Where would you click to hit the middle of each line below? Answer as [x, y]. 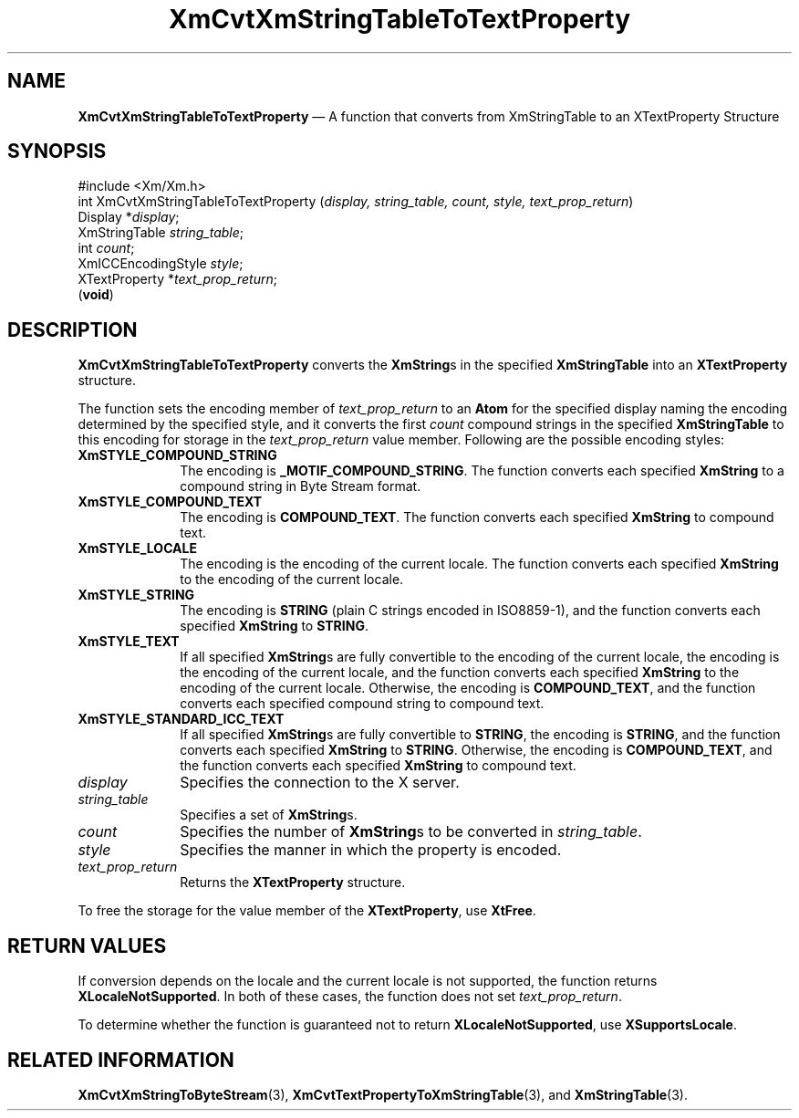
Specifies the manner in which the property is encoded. [371, 850]
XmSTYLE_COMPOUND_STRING [177, 455]
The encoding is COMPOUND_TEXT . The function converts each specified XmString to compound [477, 517]
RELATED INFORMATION [121, 1060]
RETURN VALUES [87, 946]
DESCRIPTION [73, 329]
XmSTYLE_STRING [136, 595]
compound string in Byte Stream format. [301, 486]
